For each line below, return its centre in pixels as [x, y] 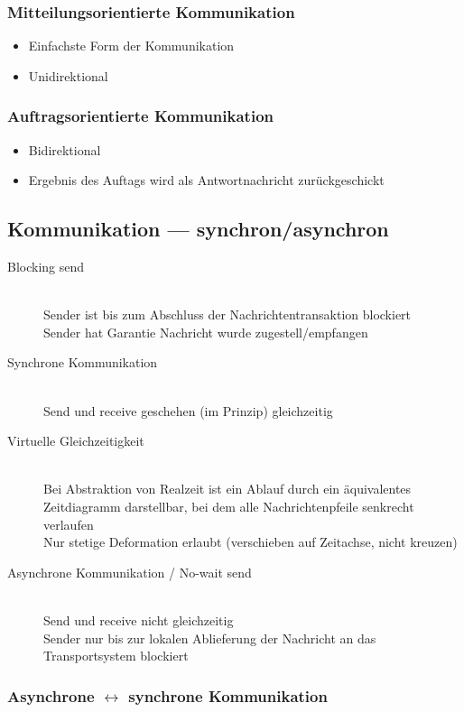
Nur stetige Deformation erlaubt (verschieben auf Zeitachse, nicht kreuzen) [251, 542]
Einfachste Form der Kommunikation [131, 46]
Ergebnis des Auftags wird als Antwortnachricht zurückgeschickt [206, 180]
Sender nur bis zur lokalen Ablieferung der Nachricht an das [210, 638]
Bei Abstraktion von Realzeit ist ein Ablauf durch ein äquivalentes [227, 489]
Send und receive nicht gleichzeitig [139, 620]
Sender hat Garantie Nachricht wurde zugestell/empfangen [206, 332]
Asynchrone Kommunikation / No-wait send [130, 572]
